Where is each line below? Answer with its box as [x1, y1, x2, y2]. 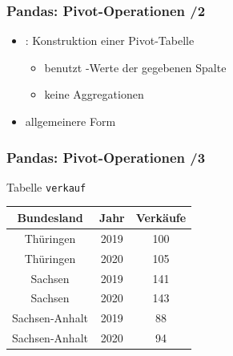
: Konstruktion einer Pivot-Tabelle [25, 32, 195, 49]
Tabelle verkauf [6, 178, 86, 195]
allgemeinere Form [25, 113, 116, 129]
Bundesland [17, 208, 83, 225]
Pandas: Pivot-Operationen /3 [6, 147, 206, 167]
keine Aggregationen [44, 86, 144, 103]
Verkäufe [135, 208, 187, 225]
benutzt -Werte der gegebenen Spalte [44, 59, 227, 75]
